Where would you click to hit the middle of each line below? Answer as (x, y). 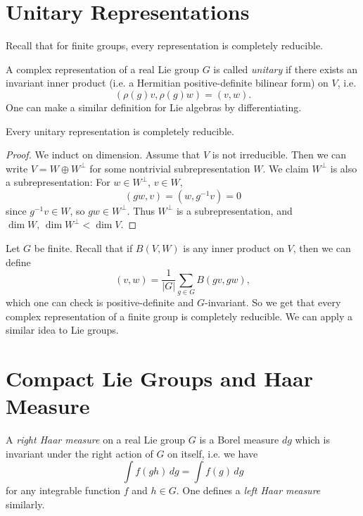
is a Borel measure (239, 440)
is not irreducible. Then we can (279, 155)
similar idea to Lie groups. (62, 330)
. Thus (141, 210)
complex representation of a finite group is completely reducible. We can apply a (179, 316)
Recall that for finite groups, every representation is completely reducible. (164, 45)
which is (312, 440)
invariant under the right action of (79, 453)
